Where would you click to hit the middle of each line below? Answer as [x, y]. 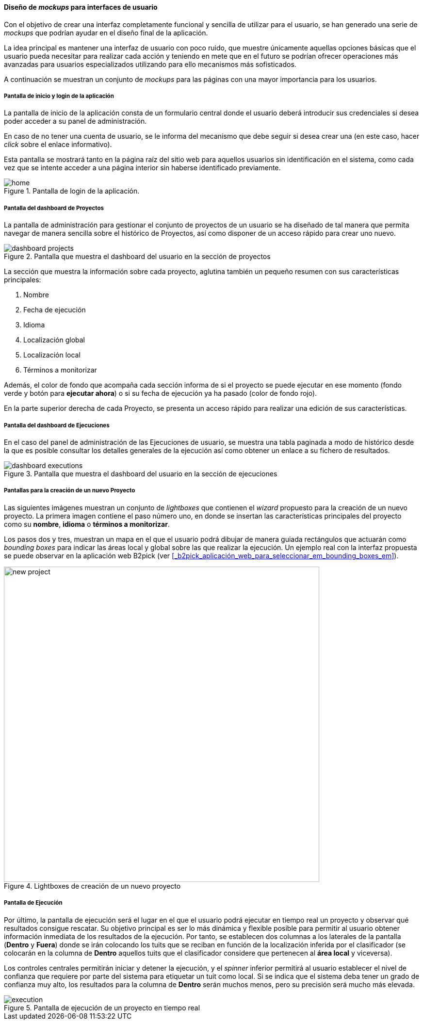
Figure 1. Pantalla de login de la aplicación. [72, 191]
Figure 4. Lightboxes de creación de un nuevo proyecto [92, 886]
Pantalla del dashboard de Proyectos [54, 208]
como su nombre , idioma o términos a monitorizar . [87, 524]
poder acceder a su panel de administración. [75, 121]
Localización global [54, 340]
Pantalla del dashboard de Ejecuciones [57, 425]
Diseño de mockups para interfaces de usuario [81, 7]
